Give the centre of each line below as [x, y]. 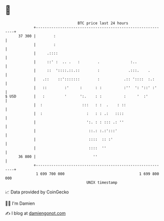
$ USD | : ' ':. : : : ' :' [77, 96]
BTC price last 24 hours [103, 23]
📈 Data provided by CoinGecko [37, 192]
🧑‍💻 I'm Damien [20, 203]
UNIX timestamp [102, 182]
